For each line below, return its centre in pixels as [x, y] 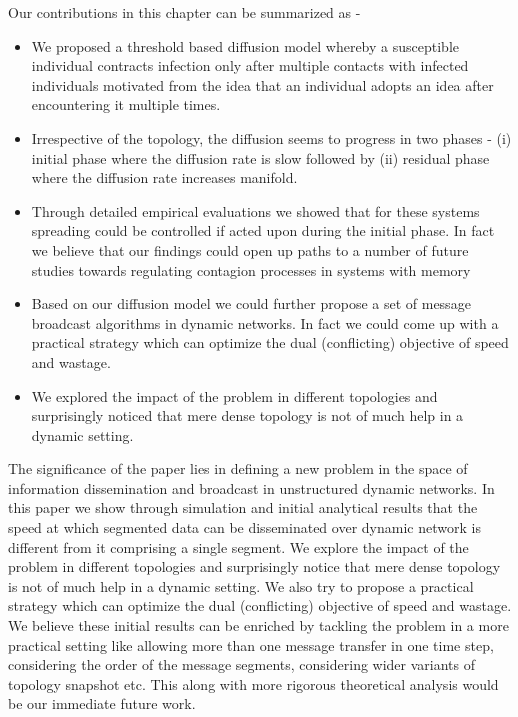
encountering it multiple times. [126, 104]
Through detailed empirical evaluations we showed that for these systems [255, 210]
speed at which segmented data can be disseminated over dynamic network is [244, 527]
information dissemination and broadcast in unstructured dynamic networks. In [251, 487]
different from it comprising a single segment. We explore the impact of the [238, 546]
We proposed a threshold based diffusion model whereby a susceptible [245, 45]
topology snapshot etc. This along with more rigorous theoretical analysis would [253, 683]
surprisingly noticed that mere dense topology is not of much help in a [247, 415]
